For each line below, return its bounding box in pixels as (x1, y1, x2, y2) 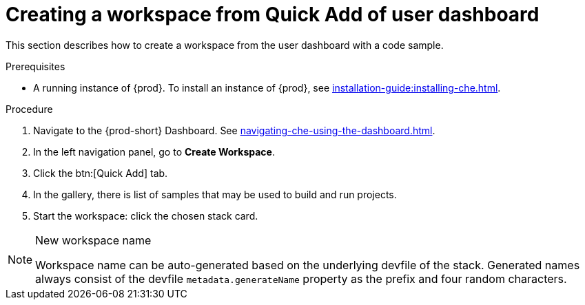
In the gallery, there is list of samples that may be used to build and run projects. (33, 188, 397, 200)
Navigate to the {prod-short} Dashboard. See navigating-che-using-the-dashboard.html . (33, 124, 435, 136)
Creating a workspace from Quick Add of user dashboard (6, 3, 540, 26)
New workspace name (35, 233, 152, 247)
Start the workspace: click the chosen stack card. (33, 209, 258, 222)
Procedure (6, 103, 53, 115)
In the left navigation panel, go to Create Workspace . (33, 145, 275, 158)
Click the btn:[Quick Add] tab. (33, 167, 168, 179)
